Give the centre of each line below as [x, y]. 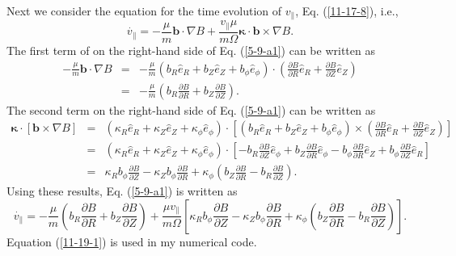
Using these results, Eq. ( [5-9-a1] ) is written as [122, 191]
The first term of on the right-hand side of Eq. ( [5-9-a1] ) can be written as [191, 50]
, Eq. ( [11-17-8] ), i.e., [347, 10]
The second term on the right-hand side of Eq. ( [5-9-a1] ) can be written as [191, 109]
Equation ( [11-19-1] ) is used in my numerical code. [132, 241]
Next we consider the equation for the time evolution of [144, 10]
